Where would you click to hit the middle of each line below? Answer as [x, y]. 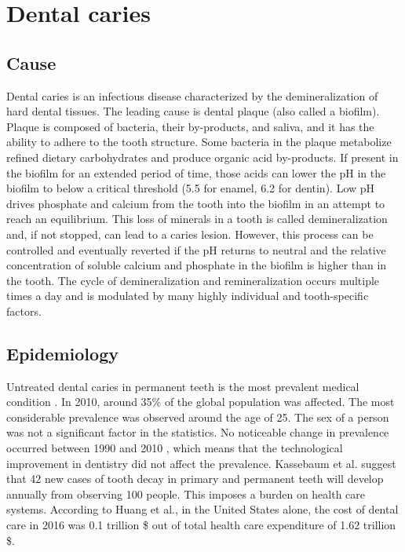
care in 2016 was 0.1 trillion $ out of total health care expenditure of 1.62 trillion [201, 525]
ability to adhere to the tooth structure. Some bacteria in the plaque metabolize [199, 142]
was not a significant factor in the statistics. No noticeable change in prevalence [198, 432]
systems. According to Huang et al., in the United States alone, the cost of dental [202, 509]
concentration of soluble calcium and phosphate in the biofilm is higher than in [197, 265]
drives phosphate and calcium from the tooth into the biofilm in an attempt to [196, 203]
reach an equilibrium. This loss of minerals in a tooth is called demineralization [197, 219]
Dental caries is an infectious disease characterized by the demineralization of [192, 95]
